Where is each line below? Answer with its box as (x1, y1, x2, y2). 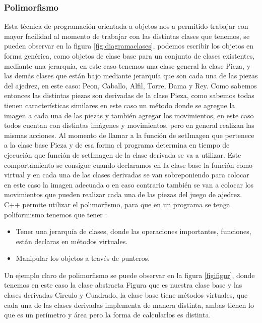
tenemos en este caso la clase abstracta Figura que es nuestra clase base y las (4, 280, 242, 290)
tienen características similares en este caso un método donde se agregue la (4, 100, 235, 110)
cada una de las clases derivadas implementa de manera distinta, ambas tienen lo (4, 299, 254, 310)
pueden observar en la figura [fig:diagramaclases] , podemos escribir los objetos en (4, 40, 254, 51)
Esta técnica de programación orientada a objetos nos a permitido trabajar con (4, 21, 248, 31)
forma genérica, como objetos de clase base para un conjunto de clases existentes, (4, 51, 255, 61)
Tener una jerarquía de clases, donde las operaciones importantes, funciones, (16, 226, 251, 237)
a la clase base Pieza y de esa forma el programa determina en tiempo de (4, 140, 230, 150)
